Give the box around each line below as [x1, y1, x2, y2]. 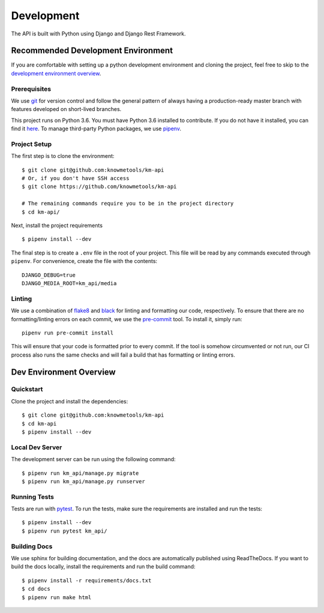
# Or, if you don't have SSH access [22, 175, 130, 182]
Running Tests [11, 492, 54, 501]
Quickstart [11, 385, 43, 393]
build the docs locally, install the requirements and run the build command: [11, 563, 196, 570]
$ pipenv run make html [22, 594, 92, 600]
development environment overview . [11, 70, 101, 77]
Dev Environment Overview [11, 367, 116, 377]
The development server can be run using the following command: [11, 456, 176, 463]
